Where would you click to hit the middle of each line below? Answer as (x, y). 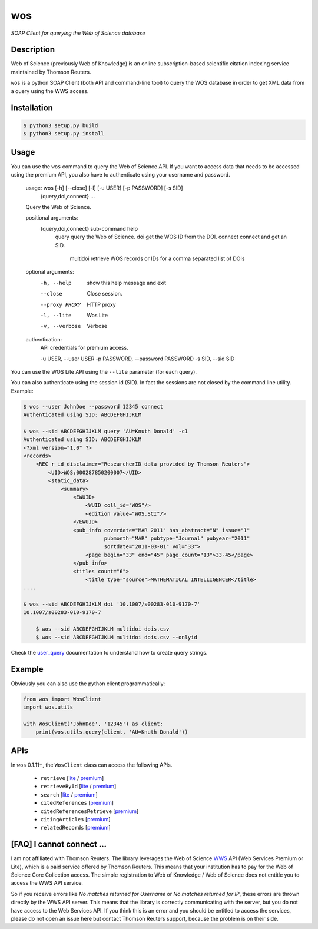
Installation (32, 108)
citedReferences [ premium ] (77, 803)
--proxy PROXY (61, 304)
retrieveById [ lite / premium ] (78, 787)
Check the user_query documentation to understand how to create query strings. (109, 652)
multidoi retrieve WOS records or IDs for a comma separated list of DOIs (157, 258)
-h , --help (56, 283)
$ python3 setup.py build (61, 125)
